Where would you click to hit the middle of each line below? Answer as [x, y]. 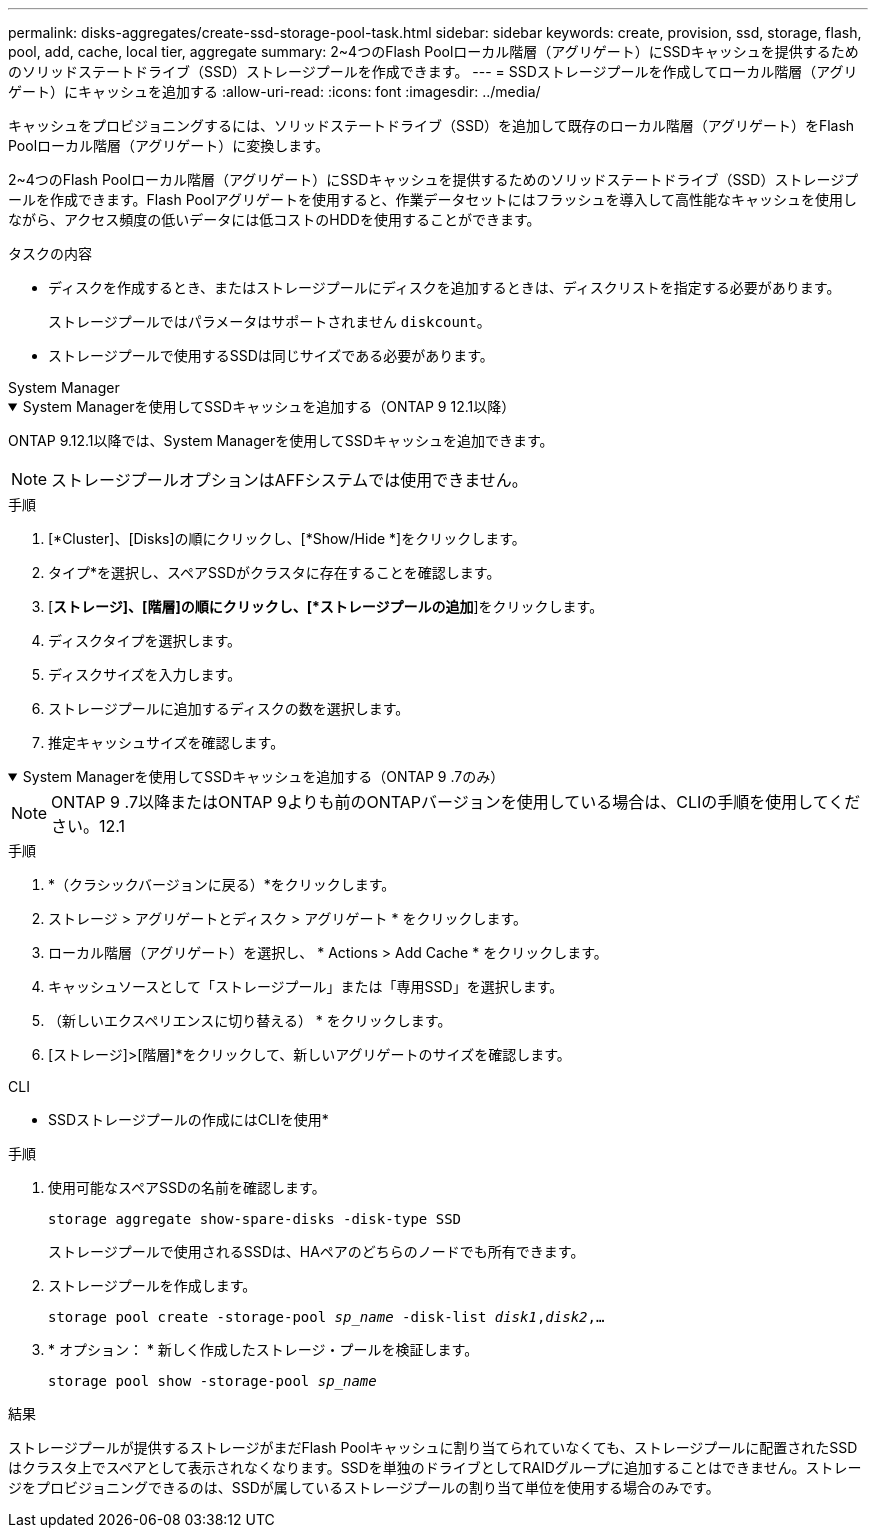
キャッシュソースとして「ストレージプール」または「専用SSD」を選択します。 [306, 986]
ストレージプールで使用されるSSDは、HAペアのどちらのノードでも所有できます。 [316, 1251]
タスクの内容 [50, 253]
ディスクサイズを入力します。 [145, 674]
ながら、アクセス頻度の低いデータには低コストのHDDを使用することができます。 [274, 219]
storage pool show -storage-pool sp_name [212, 1381]
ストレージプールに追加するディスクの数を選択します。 [229, 708]
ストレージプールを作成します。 [152, 1285]
